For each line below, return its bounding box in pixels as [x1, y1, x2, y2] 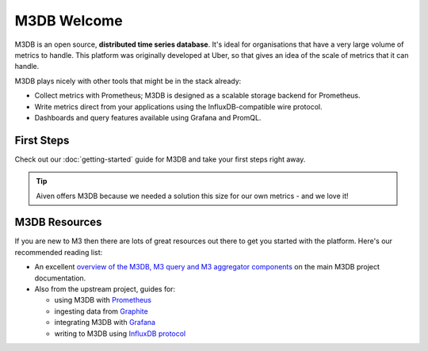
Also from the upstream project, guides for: [34, 284, 176, 294]
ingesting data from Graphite [54, 306, 148, 316]
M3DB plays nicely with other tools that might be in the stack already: [14, 76, 242, 86]
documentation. [34, 273, 86, 283]
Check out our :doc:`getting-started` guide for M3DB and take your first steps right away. [14, 155, 306, 164]
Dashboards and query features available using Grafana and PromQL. [34, 113, 262, 122]
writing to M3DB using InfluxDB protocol [54, 329, 186, 338]
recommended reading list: [14, 247, 103, 257]
